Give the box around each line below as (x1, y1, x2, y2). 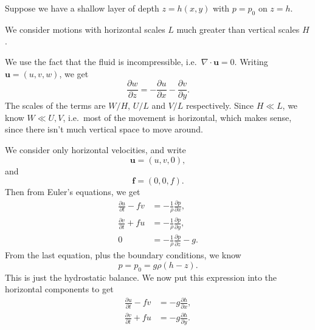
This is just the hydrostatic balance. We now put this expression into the (5, 270, 277, 283)
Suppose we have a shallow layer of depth (5, 2, 159, 14)
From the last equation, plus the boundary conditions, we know (5, 249, 241, 261)
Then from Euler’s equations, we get (5, 185, 140, 198)
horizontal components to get (5, 283, 114, 295)
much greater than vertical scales (176, 22, 300, 35)
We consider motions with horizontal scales (5, 22, 165, 35)
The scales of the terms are (5, 99, 106, 112)
